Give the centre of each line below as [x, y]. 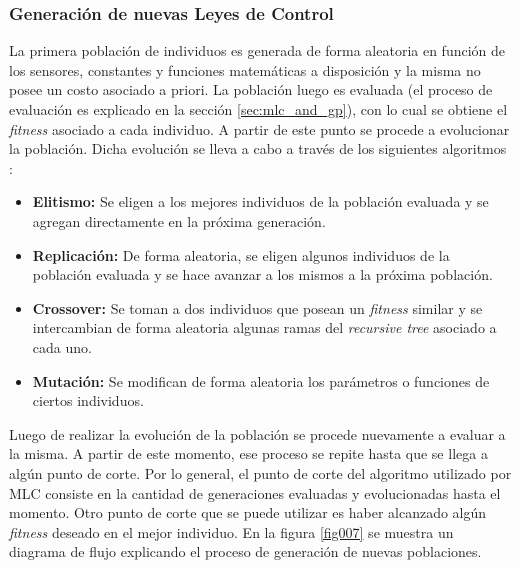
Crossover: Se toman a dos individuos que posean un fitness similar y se [257, 307]
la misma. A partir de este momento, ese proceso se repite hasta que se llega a [248, 453]
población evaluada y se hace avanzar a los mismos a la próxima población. [262, 274]
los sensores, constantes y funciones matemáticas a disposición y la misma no [245, 69]
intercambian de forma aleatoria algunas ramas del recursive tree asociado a [264, 327]
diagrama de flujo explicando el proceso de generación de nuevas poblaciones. [245, 551]
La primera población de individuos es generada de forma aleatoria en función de [257, 50]
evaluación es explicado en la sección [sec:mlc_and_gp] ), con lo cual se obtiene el [258, 109]
